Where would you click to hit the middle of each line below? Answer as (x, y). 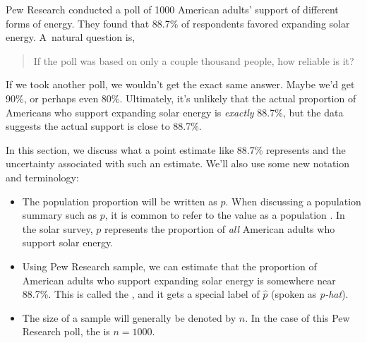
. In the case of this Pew (297, 317)
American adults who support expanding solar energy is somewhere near (179, 280)
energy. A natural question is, (71, 37)
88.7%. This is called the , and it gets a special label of (141, 294)
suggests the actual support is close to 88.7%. (104, 126)
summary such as (60, 215)
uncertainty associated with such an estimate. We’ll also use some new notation (178, 163)
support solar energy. (68, 242)
